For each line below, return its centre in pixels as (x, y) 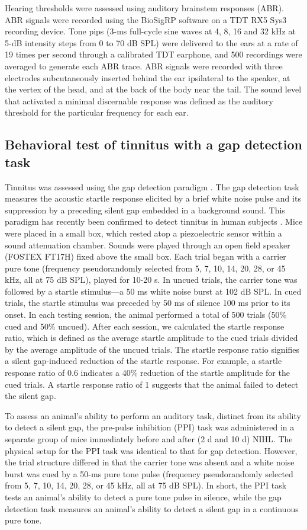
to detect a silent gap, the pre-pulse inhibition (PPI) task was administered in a (150, 427)
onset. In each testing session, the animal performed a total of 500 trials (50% (146, 315)
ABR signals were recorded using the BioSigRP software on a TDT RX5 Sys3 (146, 19)
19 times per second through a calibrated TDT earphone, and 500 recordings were (153, 54)
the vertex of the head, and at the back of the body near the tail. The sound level (153, 89)
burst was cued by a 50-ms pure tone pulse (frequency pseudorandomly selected (149, 473)
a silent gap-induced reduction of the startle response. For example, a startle (143, 361)
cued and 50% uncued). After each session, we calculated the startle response (145, 326)
